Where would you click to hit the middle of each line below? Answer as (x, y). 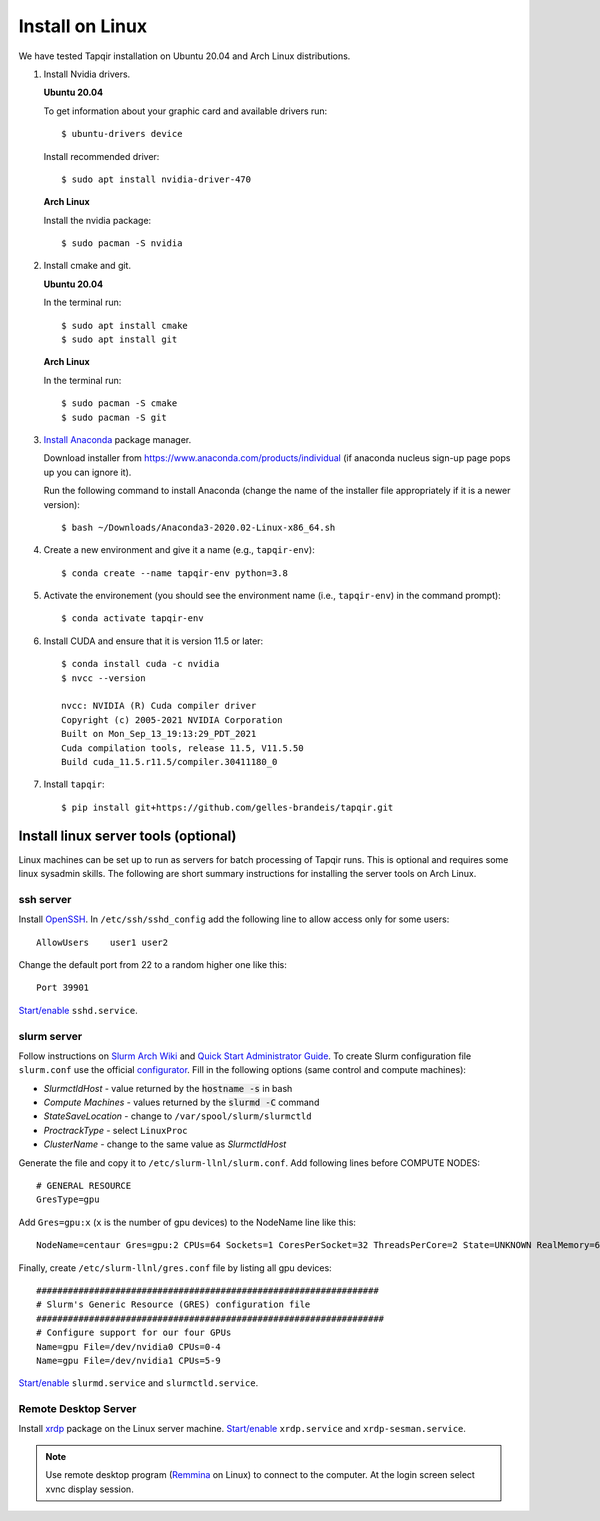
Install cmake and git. (87, 266)
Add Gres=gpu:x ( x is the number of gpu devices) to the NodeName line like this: (187, 1222)
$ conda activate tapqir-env (132, 618)
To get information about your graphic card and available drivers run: (185, 111)
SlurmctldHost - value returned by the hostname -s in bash (168, 1088)
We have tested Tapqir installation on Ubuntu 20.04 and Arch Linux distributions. (184, 56)
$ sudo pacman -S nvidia (122, 243)
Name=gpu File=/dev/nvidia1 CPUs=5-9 (129, 1360)
